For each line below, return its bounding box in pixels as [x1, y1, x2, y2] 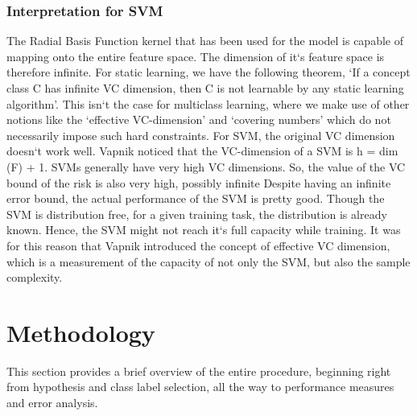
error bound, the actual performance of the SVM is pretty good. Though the [6, 190, 385, 207]
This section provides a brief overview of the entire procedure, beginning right [6, 362, 391, 379]
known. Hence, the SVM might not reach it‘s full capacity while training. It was [6, 221, 401, 238]
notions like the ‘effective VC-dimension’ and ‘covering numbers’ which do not [6, 111, 391, 128]
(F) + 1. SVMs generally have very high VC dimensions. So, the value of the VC [6, 158, 406, 175]
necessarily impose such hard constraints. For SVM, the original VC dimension [6, 126, 395, 143]
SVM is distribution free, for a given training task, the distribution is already [6, 205, 387, 222]
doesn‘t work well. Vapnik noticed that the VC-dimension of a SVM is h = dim [6, 142, 398, 159]
